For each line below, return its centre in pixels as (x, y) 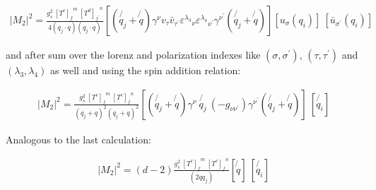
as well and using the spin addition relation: (146, 70)
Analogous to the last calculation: (78, 139)
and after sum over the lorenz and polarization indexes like (133, 55)
